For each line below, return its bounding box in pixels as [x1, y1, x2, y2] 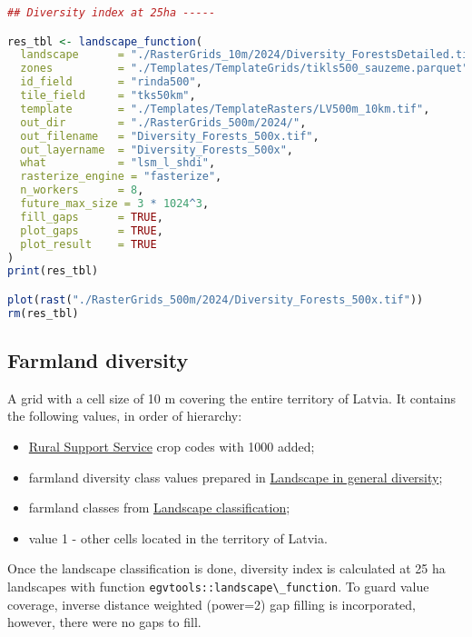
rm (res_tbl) [7, 306, 79, 320]
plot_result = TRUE [20, 237, 157, 251]
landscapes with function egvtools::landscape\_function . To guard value [7, 577, 429, 596]
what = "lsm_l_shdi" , [20, 156, 216, 170]
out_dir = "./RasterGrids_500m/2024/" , [20, 115, 307, 129]
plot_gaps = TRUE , [20, 224, 163, 237]
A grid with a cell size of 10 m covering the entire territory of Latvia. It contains [7, 388, 457, 407]
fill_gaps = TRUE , [20, 210, 163, 224]
